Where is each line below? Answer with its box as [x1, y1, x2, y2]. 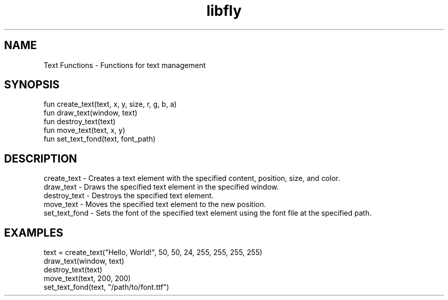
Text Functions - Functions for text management [43, 60, 206, 70]
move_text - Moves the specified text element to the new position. [43, 200, 266, 209]
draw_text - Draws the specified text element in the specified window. [43, 182, 279, 192]
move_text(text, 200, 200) [43, 274, 131, 283]
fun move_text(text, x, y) [43, 126, 125, 135]
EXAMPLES [4, 226, 63, 239]
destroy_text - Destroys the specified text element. [43, 191, 214, 200]
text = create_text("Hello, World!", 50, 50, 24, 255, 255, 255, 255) [43, 248, 262, 257]
